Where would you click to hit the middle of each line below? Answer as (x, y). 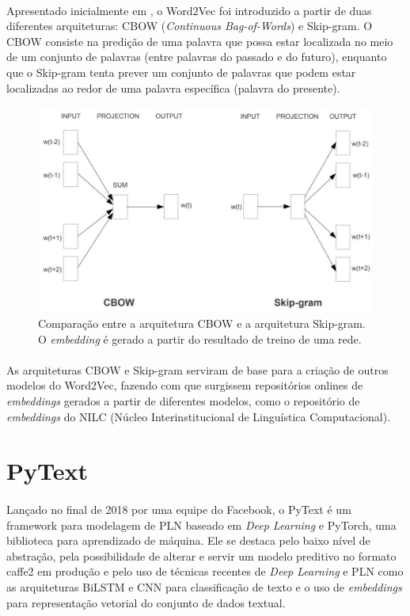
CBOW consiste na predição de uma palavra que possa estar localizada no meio (200, 41)
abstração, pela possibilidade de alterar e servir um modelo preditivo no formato (201, 555)
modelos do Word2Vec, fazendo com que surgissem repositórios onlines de (185, 385)
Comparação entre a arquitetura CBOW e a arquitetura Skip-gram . (202, 323)
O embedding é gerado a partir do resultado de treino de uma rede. (200, 338)
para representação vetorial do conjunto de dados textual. (146, 602)
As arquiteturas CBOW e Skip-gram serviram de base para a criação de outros (197, 369)
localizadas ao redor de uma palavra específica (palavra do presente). (173, 87)
